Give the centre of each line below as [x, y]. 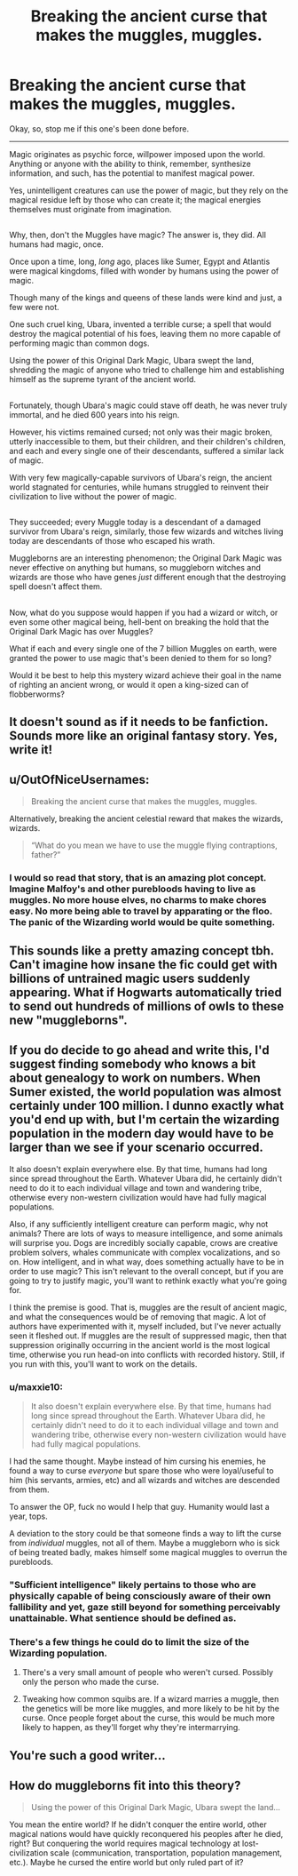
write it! [31, 750]
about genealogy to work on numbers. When [135, 1078]
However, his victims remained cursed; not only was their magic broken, [141, 432]
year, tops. [28, 1516]
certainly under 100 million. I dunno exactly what [147, 1106]
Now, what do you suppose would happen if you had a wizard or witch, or [144, 612]
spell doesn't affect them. [56, 587]
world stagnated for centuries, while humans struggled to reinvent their [139, 487]
